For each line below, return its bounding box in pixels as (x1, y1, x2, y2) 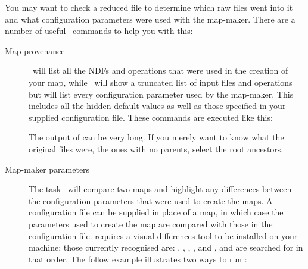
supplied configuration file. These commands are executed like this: (29, 111, 273, 123)
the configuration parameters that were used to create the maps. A (29, 194, 273, 207)
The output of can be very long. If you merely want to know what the (29, 131, 284, 143)
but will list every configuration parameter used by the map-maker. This (29, 87, 294, 100)
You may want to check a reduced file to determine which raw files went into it (5, 1, 293, 13)
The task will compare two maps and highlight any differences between (29, 183, 292, 195)
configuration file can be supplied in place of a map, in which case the (29, 206, 284, 218)
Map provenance (5, 44, 65, 57)
